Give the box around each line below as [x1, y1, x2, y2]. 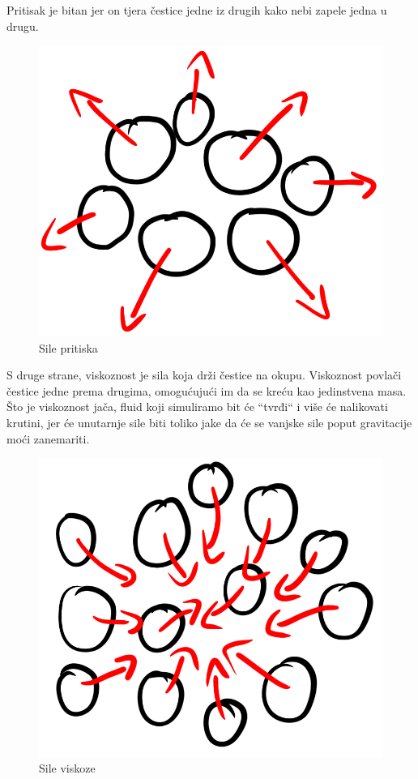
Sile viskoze [39, 760, 96, 777]
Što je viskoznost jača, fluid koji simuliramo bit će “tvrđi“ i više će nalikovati [6, 398, 388, 415]
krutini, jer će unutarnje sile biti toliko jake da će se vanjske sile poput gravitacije [6, 414, 412, 431]
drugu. [6, 17, 39, 34]
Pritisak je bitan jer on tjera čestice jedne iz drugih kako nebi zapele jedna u [6, 2, 387, 18]
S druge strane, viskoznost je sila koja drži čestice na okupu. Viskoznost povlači [6, 366, 402, 383]
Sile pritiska [39, 339, 98, 356]
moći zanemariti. [6, 430, 90, 447]
